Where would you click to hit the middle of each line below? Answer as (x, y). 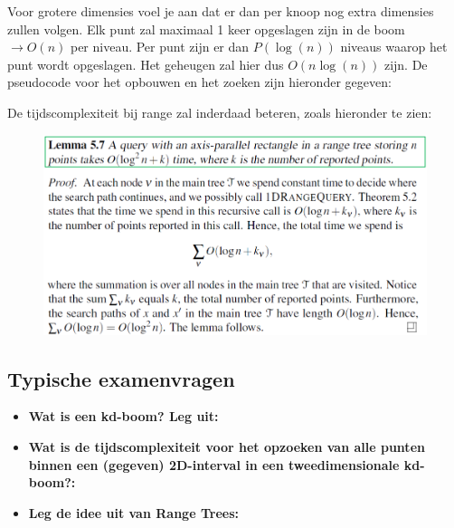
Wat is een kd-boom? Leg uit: (123, 416)
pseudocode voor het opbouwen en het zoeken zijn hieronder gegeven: (199, 82)
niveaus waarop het (394, 47)
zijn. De (406, 64)
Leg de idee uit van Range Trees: (133, 512)
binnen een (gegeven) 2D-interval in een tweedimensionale (214, 464)
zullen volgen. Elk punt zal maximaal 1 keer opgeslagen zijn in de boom (206, 29)
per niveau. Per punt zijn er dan (160, 47)
